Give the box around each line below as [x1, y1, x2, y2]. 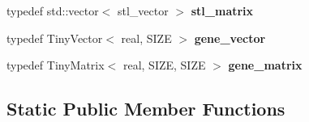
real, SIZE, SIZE [122, 57, 206, 74]
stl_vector [118, 2, 169, 19]
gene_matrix [228, 57, 303, 74]
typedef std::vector [6, 2, 99, 19]
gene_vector [194, 29, 266, 46]
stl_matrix [191, 2, 254, 19]
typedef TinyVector [6, 29, 103, 46]
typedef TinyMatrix [6, 57, 105, 74]
